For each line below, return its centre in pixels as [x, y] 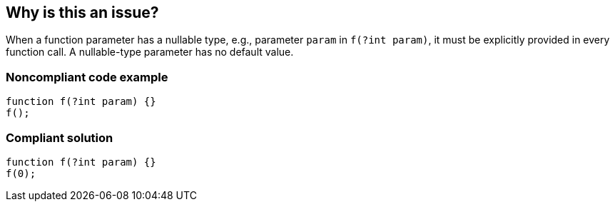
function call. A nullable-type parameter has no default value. [150, 52]
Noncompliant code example [87, 77]
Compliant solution [60, 137]
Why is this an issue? [82, 12]
